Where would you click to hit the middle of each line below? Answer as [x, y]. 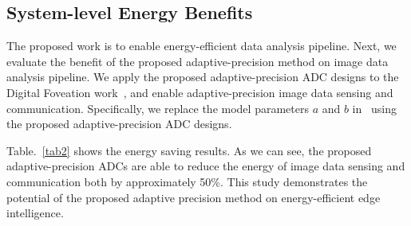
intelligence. [35, 213]
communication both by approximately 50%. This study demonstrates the [187, 181]
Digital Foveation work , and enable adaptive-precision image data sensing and [200, 92]
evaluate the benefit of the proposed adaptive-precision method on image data [198, 61]
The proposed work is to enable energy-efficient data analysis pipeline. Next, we [202, 46]
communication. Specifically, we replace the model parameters [158, 108]
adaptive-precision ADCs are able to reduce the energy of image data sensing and [206, 166]
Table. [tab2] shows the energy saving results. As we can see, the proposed [189, 150]
